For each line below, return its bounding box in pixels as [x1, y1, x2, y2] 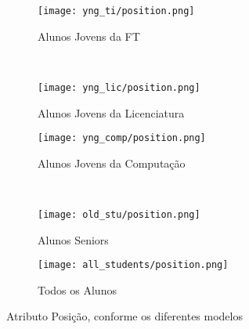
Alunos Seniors [38, 231, 109, 248]
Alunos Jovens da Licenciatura [38, 104, 185, 121]
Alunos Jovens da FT [38, 27, 140, 44]
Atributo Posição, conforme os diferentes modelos [6, 308, 243, 324]
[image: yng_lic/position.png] [38, 81, 200, 93]
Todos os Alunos [38, 281, 117, 298]
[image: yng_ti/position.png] [38, 5, 195, 16]
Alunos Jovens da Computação [38, 154, 186, 171]
